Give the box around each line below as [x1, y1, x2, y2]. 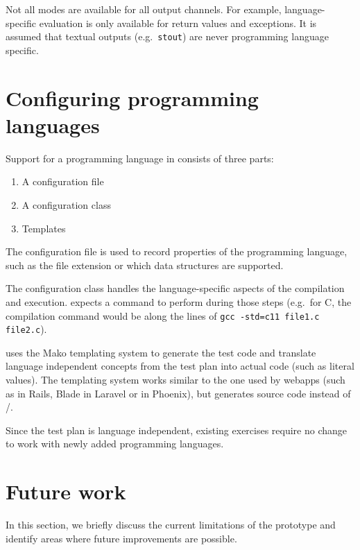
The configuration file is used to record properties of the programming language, [6, 244, 348, 259]
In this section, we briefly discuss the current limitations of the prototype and [6, 517, 336, 532]
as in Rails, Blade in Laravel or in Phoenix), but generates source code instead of [6, 386, 351, 400]
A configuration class [22, 197, 111, 212]
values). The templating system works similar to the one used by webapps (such [6, 372, 345, 386]
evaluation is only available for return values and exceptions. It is [39, 15, 317, 30]
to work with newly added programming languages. [6, 436, 224, 451]
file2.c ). [6, 322, 47, 336]
